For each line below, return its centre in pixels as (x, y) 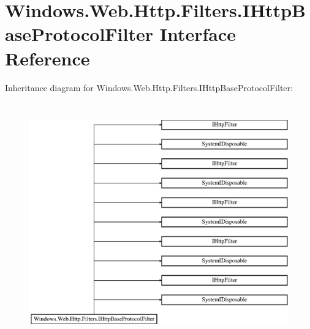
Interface (198, 34)
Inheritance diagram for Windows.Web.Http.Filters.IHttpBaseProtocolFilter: (149, 87)
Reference (47, 58)
